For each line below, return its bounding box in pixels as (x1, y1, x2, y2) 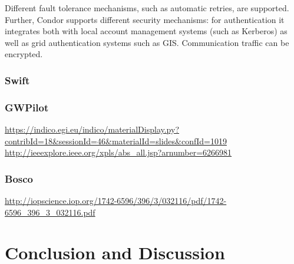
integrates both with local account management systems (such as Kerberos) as (5, 25, 288, 37)
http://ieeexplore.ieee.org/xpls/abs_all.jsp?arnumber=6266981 (5, 146, 232, 159)
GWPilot (5, 100, 49, 114)
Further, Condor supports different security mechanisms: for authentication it (5, 13, 285, 25)
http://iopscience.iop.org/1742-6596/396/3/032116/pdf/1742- (5, 194, 227, 207)
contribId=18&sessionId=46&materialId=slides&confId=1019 (5, 134, 227, 147)
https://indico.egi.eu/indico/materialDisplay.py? (5, 123, 180, 136)
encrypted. (5, 48, 43, 60)
